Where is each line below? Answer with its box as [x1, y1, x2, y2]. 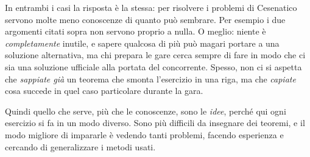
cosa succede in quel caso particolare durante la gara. [5, 84, 203, 97]
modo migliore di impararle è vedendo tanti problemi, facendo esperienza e [5, 128, 284, 141]
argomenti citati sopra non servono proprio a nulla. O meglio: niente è [5, 25, 266, 38]
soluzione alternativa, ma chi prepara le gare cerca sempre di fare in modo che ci [5, 48, 306, 61]
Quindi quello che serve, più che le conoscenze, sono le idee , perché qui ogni [5, 104, 286, 117]
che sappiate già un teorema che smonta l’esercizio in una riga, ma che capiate [5, 72, 296, 85]
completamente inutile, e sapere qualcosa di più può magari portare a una [5, 36, 280, 49]
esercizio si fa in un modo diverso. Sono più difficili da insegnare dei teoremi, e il [5, 116, 305, 129]
